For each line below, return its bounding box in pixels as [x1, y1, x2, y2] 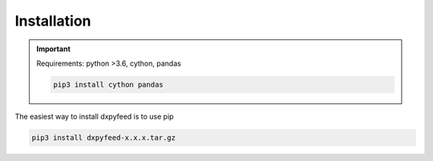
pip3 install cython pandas [53, 80, 164, 89]
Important [36, 44, 71, 54]
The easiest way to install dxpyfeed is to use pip [14, 111, 174, 121]
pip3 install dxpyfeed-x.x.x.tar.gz [31, 133, 176, 142]
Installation [14, 12, 91, 30]
